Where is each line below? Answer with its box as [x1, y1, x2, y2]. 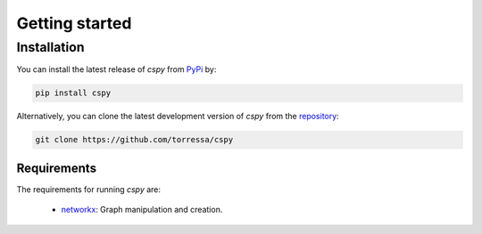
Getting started [16, 13, 132, 33]
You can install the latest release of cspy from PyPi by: [16, 64, 217, 75]
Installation [16, 39, 85, 55]
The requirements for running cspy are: [16, 183, 161, 195]
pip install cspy [35, 88, 112, 98]
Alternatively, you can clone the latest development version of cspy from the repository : [16, 111, 339, 122]
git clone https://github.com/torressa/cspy [35, 134, 234, 145]
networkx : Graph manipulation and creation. [61, 205, 223, 215]
